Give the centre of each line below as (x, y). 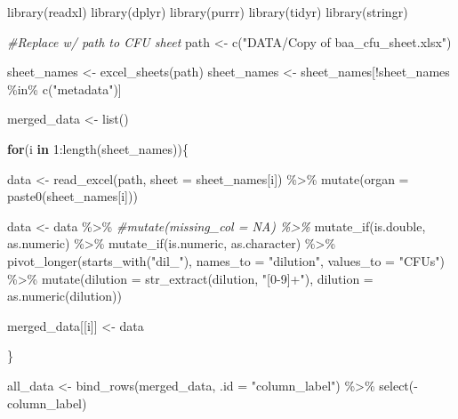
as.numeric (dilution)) (64, 296)
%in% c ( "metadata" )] (64, 89)
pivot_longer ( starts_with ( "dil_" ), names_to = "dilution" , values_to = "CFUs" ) (226, 260)
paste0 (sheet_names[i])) (72, 196)
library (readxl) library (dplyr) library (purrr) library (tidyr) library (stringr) (208, 12)
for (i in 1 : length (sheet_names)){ (98, 148)
